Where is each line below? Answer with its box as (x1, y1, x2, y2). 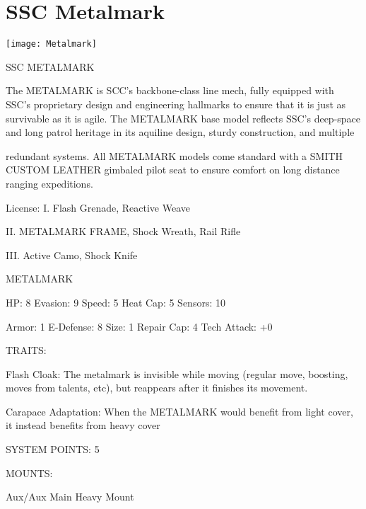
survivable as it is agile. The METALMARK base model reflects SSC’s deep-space (6, 110, 361, 125)
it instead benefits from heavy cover (6, 418, 160, 433)
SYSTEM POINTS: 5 (6, 442, 100, 457)
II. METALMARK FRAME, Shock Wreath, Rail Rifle (6, 224, 241, 239)
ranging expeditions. (6, 176, 93, 190)
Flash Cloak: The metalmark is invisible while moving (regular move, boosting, (6, 366, 348, 381)
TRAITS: (6, 343, 47, 358)
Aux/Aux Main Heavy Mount (6, 489, 134, 504)
